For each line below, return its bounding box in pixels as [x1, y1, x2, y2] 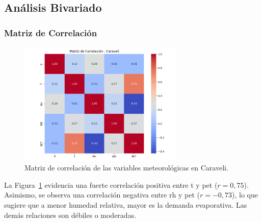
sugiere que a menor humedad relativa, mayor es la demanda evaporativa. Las [4, 199, 247, 210]
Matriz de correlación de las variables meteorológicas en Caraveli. [24, 162, 228, 173]
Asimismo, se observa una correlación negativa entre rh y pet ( [4, 189, 200, 200]
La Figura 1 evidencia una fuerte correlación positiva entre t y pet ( [4, 179, 218, 190]
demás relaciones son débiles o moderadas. [4, 209, 137, 220]
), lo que [232, 189, 258, 200]
